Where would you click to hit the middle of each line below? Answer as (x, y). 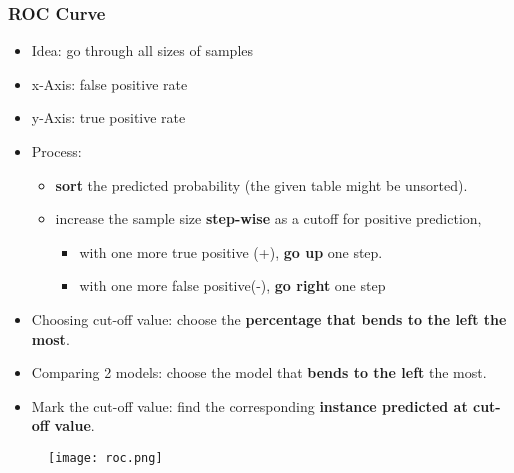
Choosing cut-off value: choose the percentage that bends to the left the (269, 318)
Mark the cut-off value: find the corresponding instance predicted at (249, 405)
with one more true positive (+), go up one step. (231, 251)
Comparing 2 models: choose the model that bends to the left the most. (259, 372)
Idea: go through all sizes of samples (142, 50)
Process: (56, 151)
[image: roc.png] (105, 457)
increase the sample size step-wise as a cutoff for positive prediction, (268, 218)
